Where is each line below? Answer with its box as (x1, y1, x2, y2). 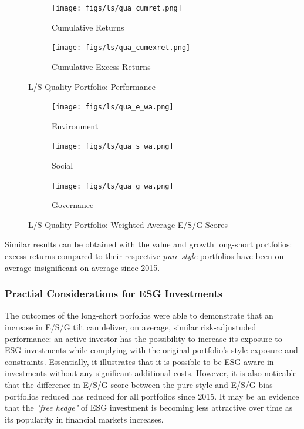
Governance (52, 199, 94, 211)
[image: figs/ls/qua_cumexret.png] (52, 43, 191, 52)
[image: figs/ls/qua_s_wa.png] (52, 142, 174, 151)
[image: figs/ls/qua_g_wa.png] (52, 182, 174, 190)
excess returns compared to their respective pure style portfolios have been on (5, 250, 284, 262)
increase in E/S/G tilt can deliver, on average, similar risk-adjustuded (5, 321, 256, 333)
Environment (52, 119, 99, 132)
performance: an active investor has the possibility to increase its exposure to (5, 332, 282, 344)
